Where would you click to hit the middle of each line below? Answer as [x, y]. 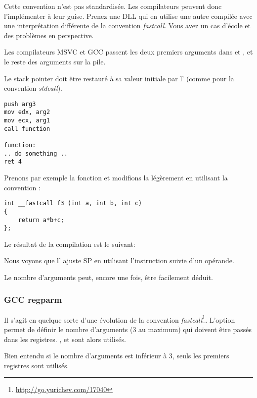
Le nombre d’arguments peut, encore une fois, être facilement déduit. [108, 277]
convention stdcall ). [33, 88]
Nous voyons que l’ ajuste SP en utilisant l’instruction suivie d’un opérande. [119, 260]
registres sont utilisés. [37, 365]
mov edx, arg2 [27, 112]
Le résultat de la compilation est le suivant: [70, 244]
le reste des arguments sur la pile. [55, 61]
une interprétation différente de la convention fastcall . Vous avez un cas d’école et [127, 26]
